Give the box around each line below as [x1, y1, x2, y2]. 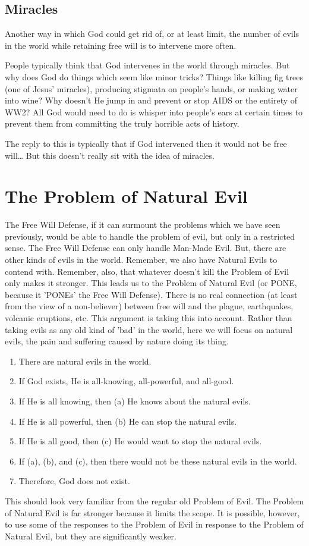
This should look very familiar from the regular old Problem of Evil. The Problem [5, 494, 304, 507]
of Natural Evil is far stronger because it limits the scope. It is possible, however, [5, 506, 300, 519]
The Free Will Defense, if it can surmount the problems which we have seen [5, 218, 280, 231]
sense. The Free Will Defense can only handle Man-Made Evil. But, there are [5, 241, 286, 254]
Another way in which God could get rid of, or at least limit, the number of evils [5, 27, 299, 40]
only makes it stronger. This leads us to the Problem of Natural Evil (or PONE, [5, 277, 297, 289]
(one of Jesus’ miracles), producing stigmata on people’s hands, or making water [5, 82, 298, 95]
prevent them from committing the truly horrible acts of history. [5, 117, 239, 130]
